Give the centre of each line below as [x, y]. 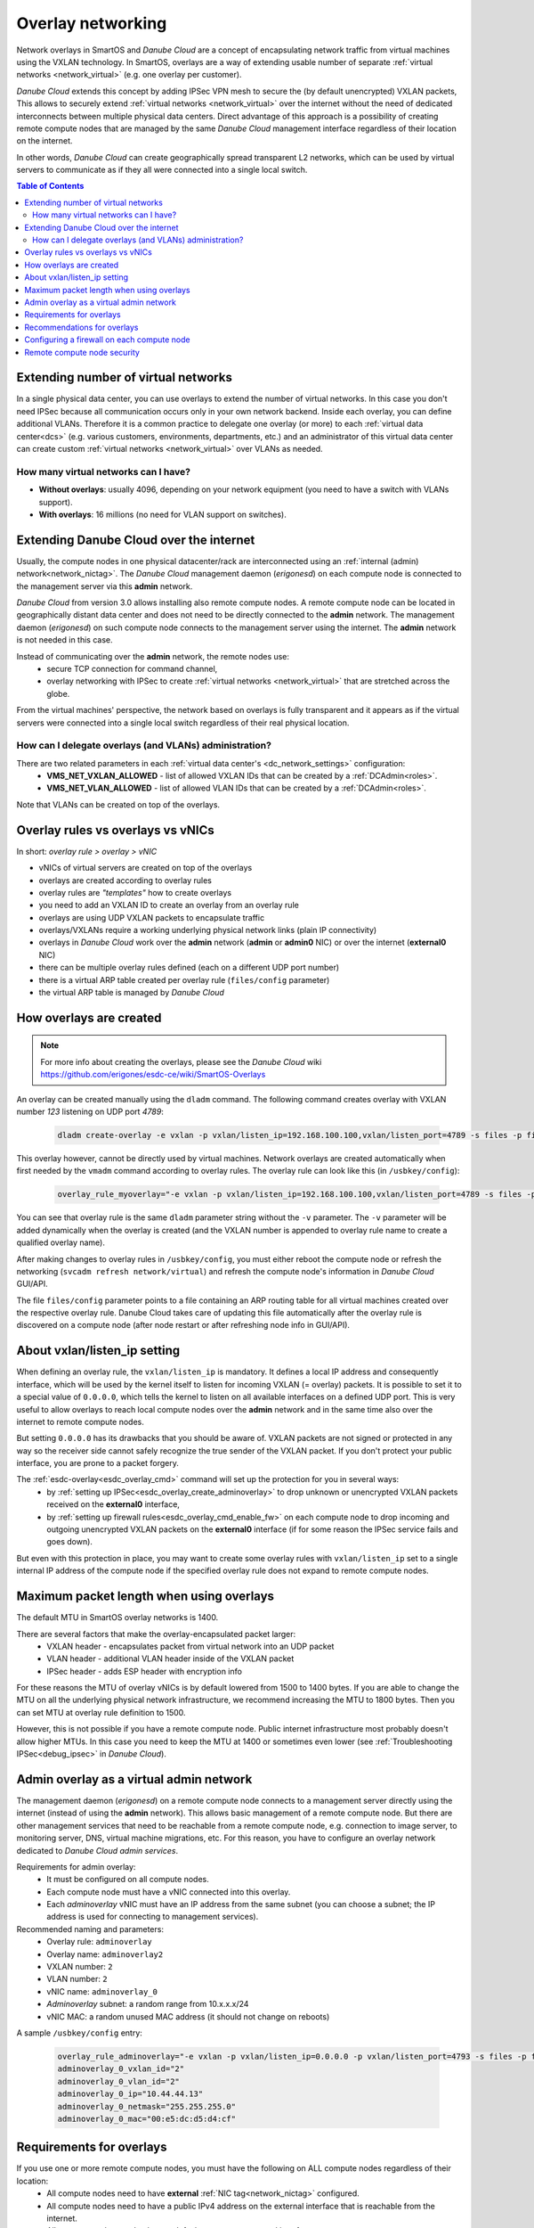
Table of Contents [50, 186]
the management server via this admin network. [105, 586]
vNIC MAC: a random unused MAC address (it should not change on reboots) [188, 2016]
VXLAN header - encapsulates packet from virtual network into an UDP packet [190, 1646]
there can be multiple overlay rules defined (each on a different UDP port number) [189, 968]
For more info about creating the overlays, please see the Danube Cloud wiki [181, 1061]
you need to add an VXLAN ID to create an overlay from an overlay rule [169, 905]
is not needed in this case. [65, 640]
